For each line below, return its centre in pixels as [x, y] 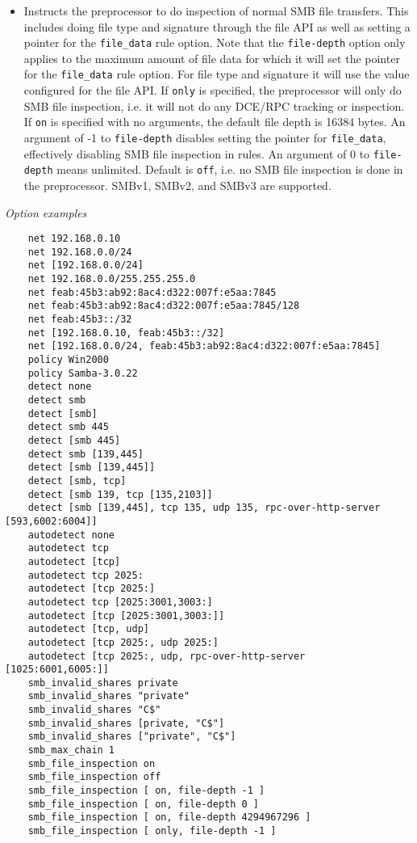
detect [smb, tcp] [77, 481]
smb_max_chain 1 [71, 750]
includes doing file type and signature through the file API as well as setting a [217, 26]
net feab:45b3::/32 [80, 320]
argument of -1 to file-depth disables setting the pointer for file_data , [205, 137]
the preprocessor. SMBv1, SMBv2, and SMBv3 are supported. [177, 185]
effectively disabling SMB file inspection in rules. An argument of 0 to [197, 153]
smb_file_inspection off [94, 777]
